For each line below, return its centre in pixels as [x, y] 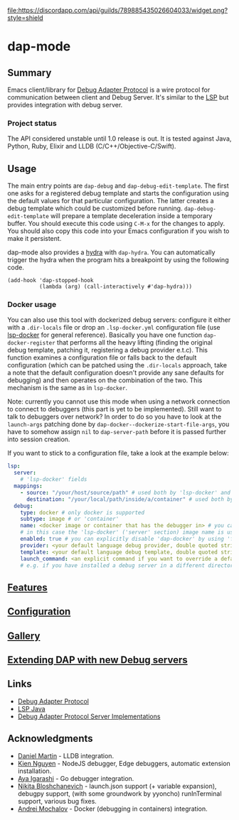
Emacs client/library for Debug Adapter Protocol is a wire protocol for [109, 90]
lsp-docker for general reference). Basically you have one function [105, 335]
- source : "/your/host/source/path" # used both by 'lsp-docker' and [126, 492]
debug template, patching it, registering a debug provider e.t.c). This [108, 350]
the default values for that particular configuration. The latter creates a [111, 201]
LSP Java [31, 708]
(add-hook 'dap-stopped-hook [51, 281]
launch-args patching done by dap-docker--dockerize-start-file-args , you [118, 424]
